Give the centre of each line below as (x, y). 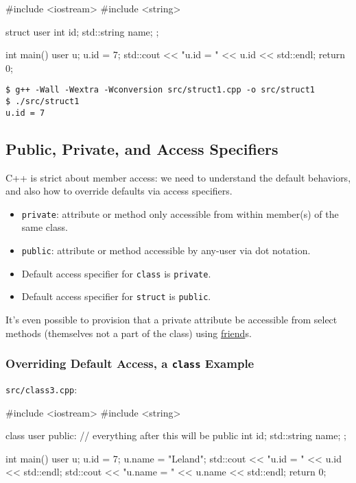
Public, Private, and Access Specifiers (142, 148)
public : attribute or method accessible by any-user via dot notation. (166, 250)
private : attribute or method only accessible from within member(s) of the (180, 213)
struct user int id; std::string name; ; (82, 31)
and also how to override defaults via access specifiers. (119, 191)
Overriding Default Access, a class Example (130, 363)
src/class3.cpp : (41, 389)
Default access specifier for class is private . (116, 273)
